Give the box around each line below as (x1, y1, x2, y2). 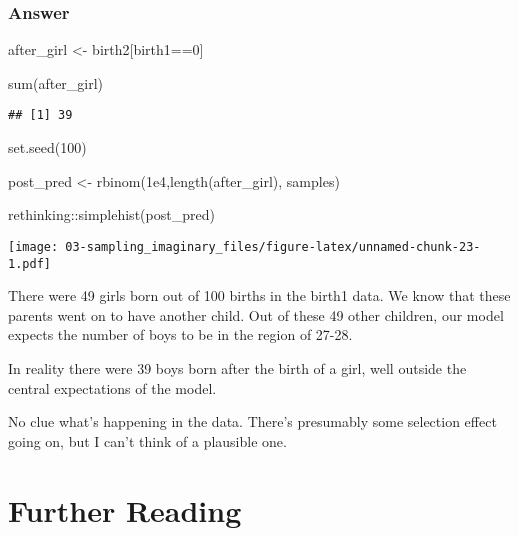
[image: (8, 239, 59, 254)
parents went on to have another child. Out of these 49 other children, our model (8, 304, 504, 325)
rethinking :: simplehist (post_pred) (8, 204, 215, 225)
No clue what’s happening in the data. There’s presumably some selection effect (8, 411, 497, 432)
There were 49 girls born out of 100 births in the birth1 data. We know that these (8, 285, 511, 306)
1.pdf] (8, 256, 51, 271)
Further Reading (8, 489, 242, 530)
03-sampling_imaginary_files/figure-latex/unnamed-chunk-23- (65, 239, 481, 254)
